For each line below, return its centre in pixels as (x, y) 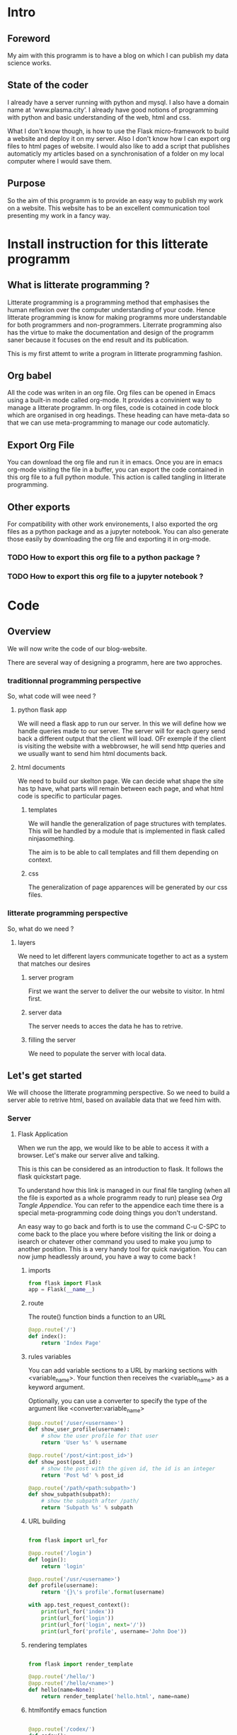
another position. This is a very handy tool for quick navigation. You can (122, 1249)
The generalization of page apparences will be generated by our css (128, 887)
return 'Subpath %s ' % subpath (87, 1508)
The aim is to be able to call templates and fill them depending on (123, 852)
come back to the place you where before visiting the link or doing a (117, 1234)
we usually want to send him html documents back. (92, 754)
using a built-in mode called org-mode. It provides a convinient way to (110, 400)
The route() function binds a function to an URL (97, 1317)
